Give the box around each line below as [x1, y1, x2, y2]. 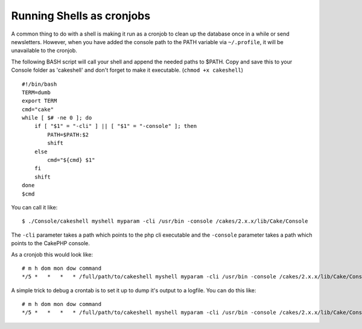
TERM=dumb [22, 89, 51, 96]
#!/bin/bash [22, 80, 57, 88]
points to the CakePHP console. [11, 240, 91, 247]
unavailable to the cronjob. [11, 47, 78, 54]
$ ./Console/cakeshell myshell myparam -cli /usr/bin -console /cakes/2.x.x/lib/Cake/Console [22, 218, 308, 225]
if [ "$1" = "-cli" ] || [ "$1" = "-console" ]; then [34, 123, 197, 130]
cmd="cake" [22, 106, 54, 113]
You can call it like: [11, 203, 58, 211]
